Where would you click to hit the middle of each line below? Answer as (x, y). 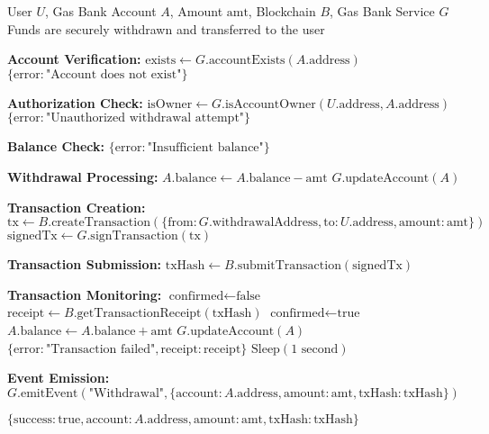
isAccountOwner (270, 104)
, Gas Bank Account (100, 11)
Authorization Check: (75, 102)
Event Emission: (59, 378)
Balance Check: (56, 146)
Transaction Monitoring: (85, 294)
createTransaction (101, 223)
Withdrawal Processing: (83, 176)
